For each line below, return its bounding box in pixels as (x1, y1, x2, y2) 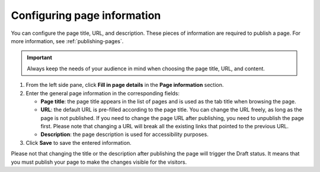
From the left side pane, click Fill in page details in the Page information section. (25, 82, 224, 89)
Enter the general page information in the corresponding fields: (25, 89, 180, 97)
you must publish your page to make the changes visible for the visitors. (11, 158, 187, 165)
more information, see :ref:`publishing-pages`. (11, 37, 124, 44)
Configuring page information (11, 9, 161, 22)
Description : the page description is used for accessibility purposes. (40, 131, 209, 138)
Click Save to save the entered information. (25, 139, 132, 146)
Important (27, 54, 53, 61)
